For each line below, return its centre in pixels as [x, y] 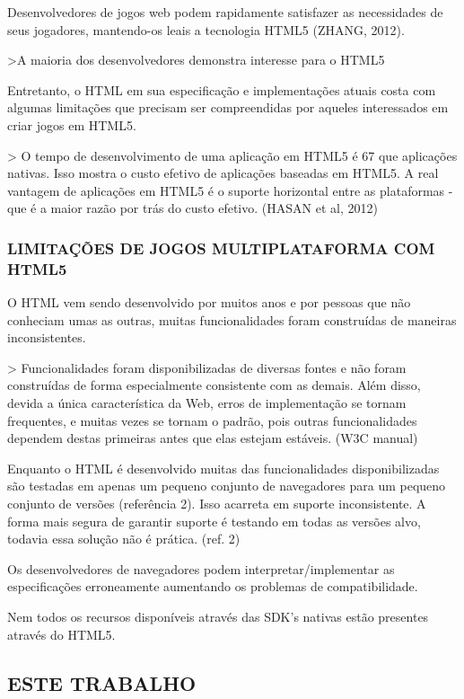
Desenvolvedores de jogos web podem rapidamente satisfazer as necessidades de [225, 12]
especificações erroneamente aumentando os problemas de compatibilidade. [213, 586]
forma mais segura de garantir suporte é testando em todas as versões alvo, [214, 521]
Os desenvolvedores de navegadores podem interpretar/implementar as [201, 568]
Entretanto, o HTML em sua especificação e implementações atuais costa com [222, 89]
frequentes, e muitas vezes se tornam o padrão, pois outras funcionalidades [212, 420]
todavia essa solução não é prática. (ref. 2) [124, 539]
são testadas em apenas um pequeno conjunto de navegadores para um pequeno [227, 486]
